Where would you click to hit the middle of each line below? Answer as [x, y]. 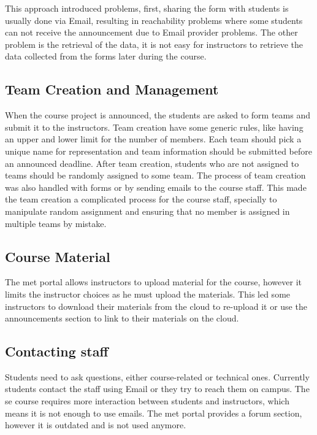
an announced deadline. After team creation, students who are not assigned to [152, 163]
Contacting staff [57, 351]
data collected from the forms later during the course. [106, 56]
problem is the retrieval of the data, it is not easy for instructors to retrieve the [154, 44]
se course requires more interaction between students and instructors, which [147, 401]
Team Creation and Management [112, 89]
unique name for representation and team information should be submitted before [158, 151]
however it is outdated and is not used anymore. [96, 425]
